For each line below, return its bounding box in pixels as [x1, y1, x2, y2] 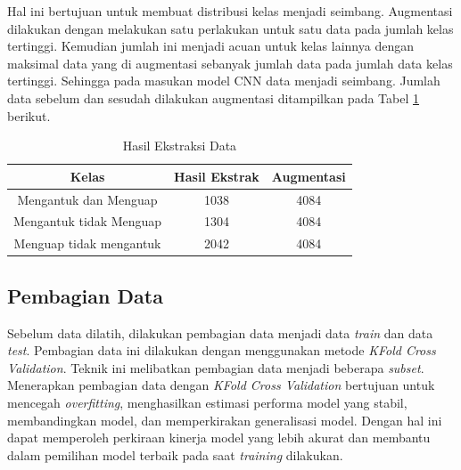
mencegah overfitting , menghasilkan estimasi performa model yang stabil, [7, 393, 407, 411]
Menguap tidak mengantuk [13, 234, 161, 253]
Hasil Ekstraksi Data [122, 136, 237, 155]
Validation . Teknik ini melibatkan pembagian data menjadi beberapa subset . [7, 358, 424, 377]
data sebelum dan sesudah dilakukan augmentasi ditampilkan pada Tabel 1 [7, 88, 419, 107]
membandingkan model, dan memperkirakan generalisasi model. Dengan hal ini [7, 410, 442, 429]
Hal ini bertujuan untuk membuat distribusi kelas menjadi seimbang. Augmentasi [7, 2, 453, 20]
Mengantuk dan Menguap [17, 190, 158, 208]
